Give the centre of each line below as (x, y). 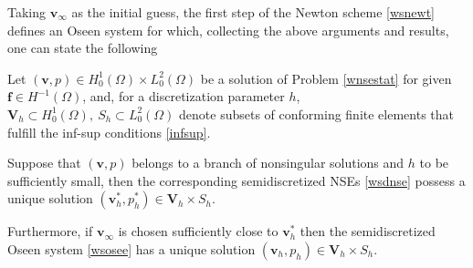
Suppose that (44, 163)
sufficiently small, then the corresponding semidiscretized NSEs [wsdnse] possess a (236, 180)
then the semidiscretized (368, 231)
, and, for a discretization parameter (184, 96)
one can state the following (83, 48)
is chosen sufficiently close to (198, 231)
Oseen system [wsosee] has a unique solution (131, 248)
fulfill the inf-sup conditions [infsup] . (109, 132)
